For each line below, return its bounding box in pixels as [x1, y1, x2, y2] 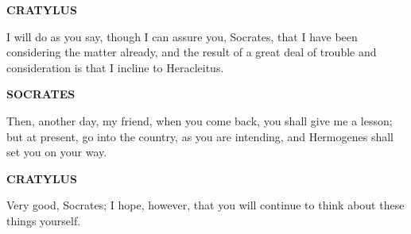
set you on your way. [6, 144, 107, 160]
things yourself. [6, 212, 81, 228]
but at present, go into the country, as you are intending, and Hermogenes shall [6, 128, 394, 144]
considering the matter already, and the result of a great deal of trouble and [6, 44, 377, 60]
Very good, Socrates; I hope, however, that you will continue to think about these [6, 197, 405, 213]
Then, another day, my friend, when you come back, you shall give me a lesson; [6, 112, 393, 129]
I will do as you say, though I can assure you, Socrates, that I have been [6, 28, 358, 44]
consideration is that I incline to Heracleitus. [6, 59, 224, 75]
